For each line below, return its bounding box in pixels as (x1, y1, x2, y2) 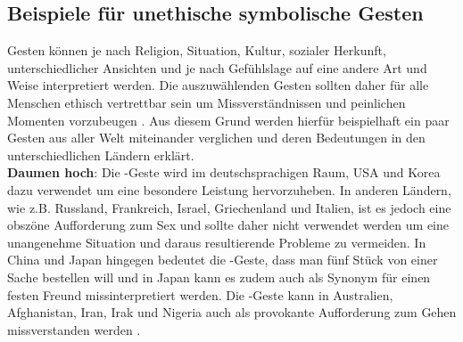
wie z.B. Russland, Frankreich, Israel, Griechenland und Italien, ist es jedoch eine (7, 198, 451, 216)
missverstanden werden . (7, 320, 141, 338)
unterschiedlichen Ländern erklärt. (7, 145, 194, 164)
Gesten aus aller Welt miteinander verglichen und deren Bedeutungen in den (7, 128, 426, 147)
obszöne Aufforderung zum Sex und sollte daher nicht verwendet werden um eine (7, 216, 449, 234)
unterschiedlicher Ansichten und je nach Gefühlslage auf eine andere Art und (7, 58, 427, 77)
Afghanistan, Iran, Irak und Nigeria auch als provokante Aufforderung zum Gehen (7, 303, 457, 322)
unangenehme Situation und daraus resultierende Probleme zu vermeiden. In (7, 232, 426, 251)
